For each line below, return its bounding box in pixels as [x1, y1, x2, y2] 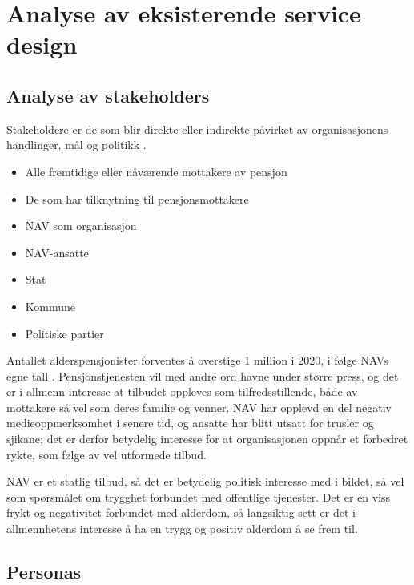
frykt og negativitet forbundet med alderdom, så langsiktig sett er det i [6, 504, 356, 521]
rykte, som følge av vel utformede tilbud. [6, 446, 207, 462]
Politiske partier [25, 325, 104, 341]
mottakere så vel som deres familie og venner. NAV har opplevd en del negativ [6, 398, 392, 415]
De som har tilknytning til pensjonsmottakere [25, 190, 249, 207]
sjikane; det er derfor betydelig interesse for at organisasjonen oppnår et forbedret [6, 430, 408, 447]
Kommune [25, 297, 76, 314]
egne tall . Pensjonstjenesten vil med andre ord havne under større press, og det [6, 367, 399, 384]
